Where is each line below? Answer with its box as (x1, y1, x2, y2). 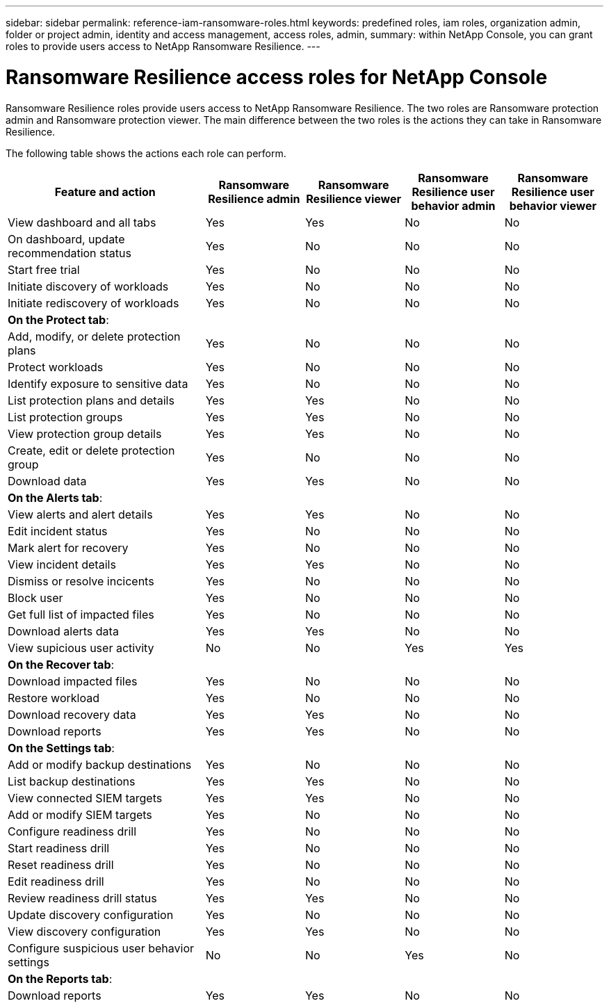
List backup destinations (8, 774, 136, 788)
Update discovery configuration (8, 907, 174, 922)
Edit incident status (8, 523, 108, 538)
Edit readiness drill (8, 874, 104, 888)
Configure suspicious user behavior (8, 941, 195, 955)
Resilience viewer (306, 191, 401, 206)
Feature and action (54, 184, 156, 199)
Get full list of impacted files (8, 607, 154, 621)
